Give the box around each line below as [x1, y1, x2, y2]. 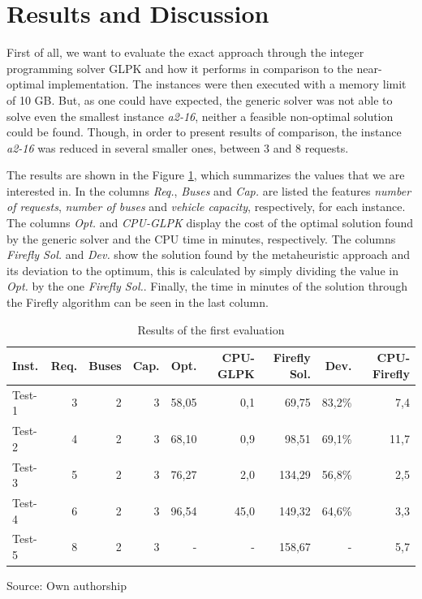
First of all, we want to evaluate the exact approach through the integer [6, 44, 364, 61]
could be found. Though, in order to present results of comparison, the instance [6, 123, 402, 140]
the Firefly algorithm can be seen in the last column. [6, 294, 269, 311]
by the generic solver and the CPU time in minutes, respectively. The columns [6, 230, 396, 247]
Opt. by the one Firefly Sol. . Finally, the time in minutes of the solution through [6, 278, 407, 295]
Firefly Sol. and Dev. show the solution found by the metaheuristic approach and [6, 246, 411, 263]
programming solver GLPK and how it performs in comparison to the [6, 59, 353, 76]
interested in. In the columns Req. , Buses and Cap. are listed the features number [6, 182, 411, 199]
